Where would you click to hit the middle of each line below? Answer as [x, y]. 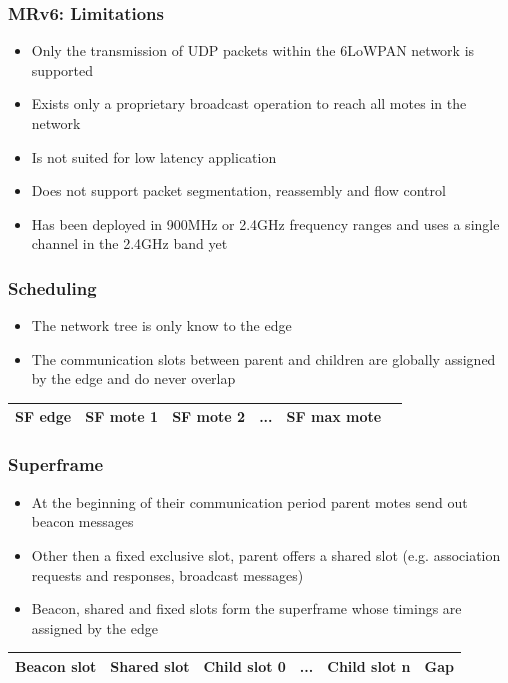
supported [62, 69]
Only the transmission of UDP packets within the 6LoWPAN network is [253, 50]
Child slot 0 [244, 665]
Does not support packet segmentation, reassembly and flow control [238, 190]
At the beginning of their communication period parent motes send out [249, 501]
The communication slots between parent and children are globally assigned [263, 358]
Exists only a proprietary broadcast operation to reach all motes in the [249, 103]
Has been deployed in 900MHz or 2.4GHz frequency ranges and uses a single [265, 223]
